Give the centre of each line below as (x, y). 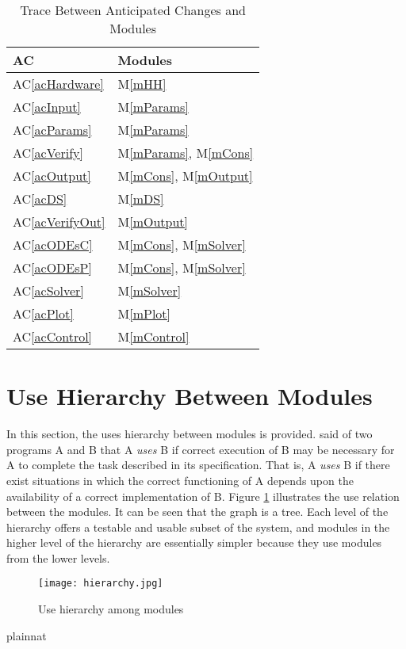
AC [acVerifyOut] (59, 221)
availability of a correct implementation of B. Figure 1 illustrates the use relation (203, 496)
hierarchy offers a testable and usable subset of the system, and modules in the (198, 527)
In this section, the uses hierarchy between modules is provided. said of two (190, 434)
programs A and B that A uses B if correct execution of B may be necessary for (201, 449)
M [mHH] (142, 84)
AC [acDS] (40, 199)
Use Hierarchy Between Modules (190, 396)
